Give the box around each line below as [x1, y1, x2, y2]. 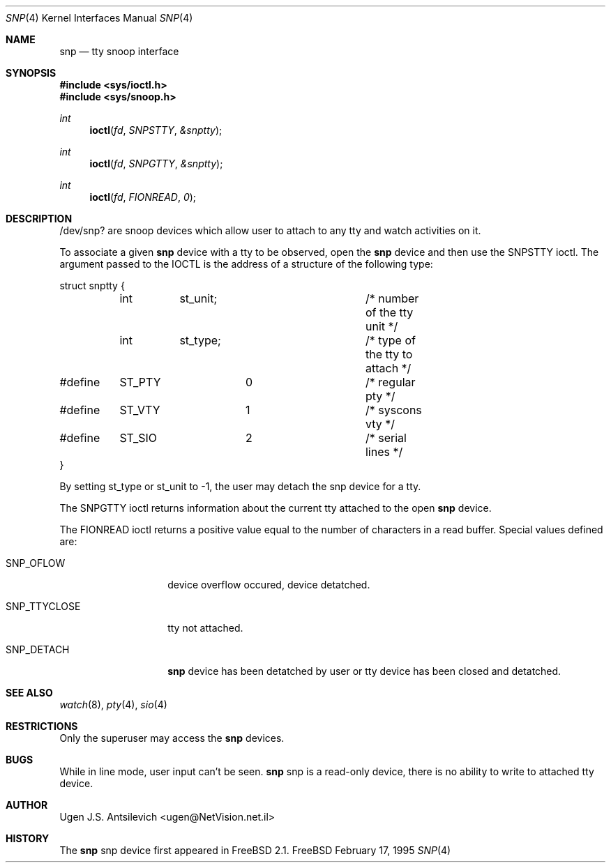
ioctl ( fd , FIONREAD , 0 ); [89, 191, 197, 203]
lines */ [365, 445, 403, 459]
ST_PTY [119, 375, 161, 389]
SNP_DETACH [6, 644, 70, 655]
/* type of [365, 333, 416, 347]
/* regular [365, 375, 416, 389]
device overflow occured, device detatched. [167, 579, 370, 591]
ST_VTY [119, 403, 160, 417]
